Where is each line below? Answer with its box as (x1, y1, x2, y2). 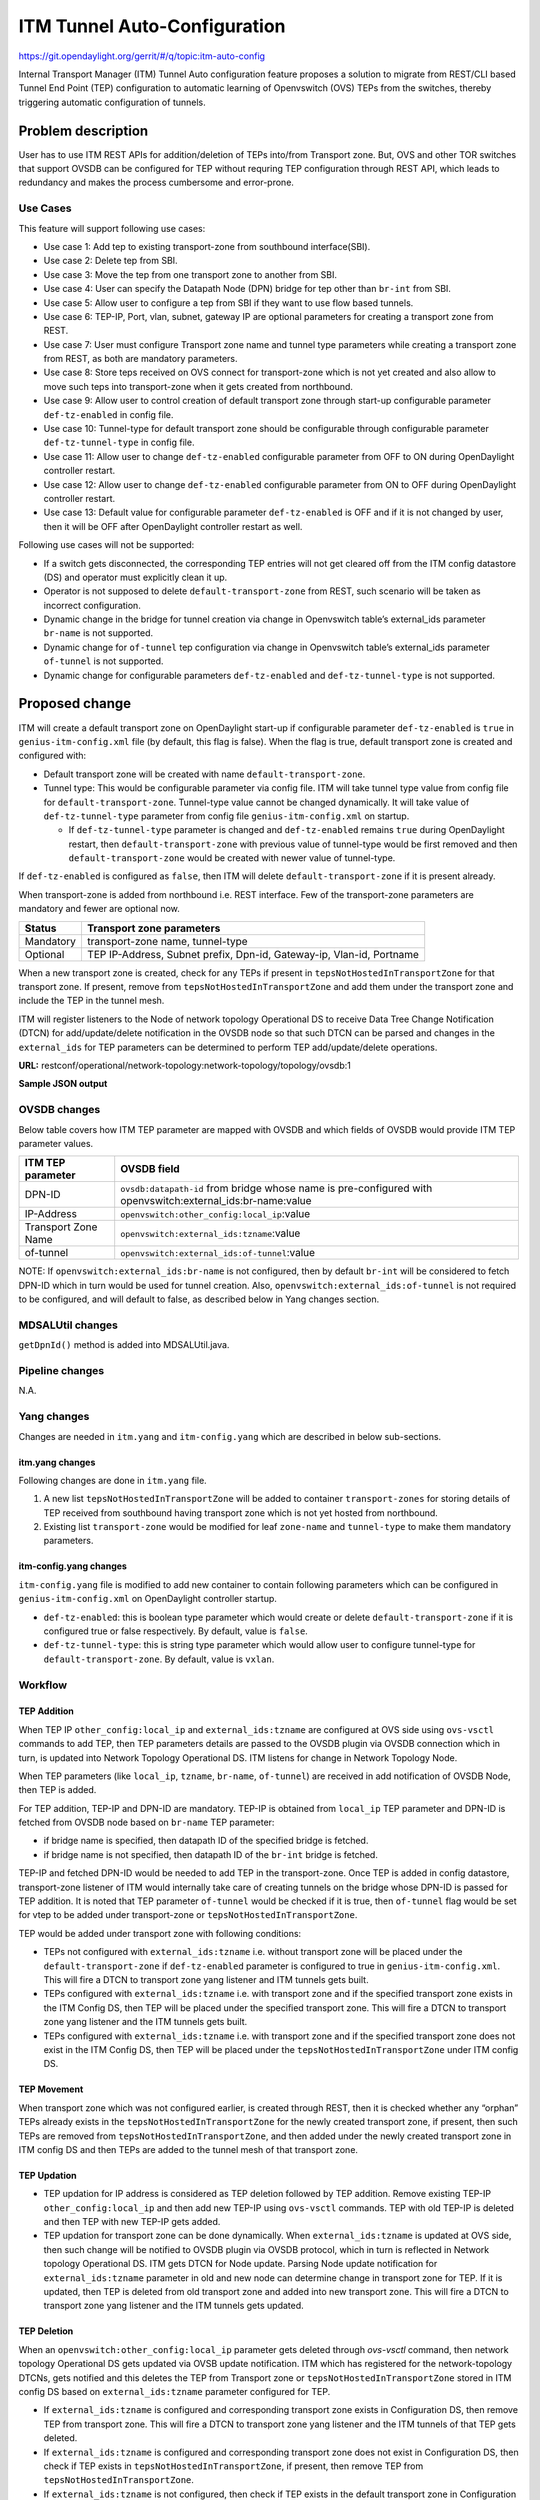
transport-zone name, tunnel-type (86, 934, 249, 948)
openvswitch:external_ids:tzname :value (120, 1226, 301, 1240)
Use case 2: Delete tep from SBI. (43, 255, 179, 267)
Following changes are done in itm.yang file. (18, 1474, 207, 1486)
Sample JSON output (18, 1078, 108, 1090)
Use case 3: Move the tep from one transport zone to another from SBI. (43, 268, 338, 280)
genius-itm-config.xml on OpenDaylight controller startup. (18, 1593, 277, 1605)
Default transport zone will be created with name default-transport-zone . (43, 768, 366, 780)
